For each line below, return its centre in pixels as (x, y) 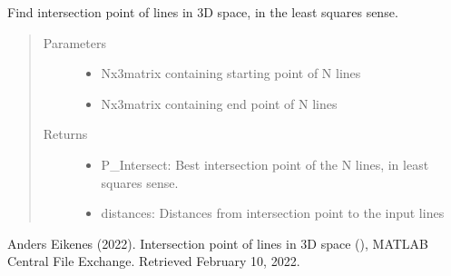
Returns (65, 134)
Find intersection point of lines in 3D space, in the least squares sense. (203, 12)
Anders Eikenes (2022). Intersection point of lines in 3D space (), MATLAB (218, 243)
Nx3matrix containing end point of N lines (219, 103)
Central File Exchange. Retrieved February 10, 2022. (154, 261)
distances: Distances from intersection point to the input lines (273, 213)
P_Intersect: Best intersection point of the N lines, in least (265, 164)
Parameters (74, 42)
